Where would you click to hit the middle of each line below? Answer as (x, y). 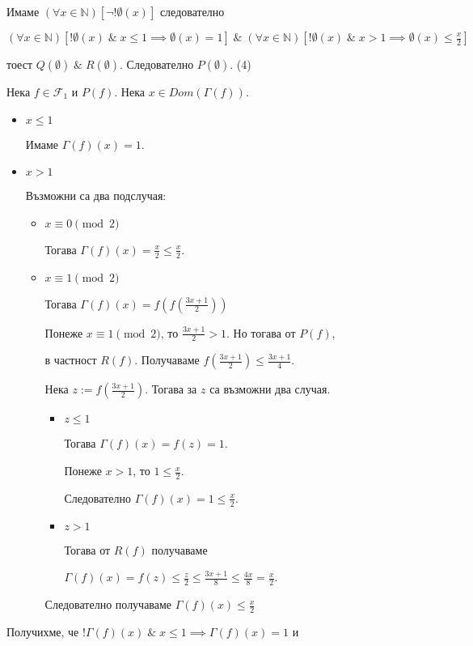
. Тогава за (171, 389)
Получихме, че (43, 631)
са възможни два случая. (270, 389)
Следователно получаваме (108, 604)
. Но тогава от (261, 332)
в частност (71, 360)
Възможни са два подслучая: (96, 195)
